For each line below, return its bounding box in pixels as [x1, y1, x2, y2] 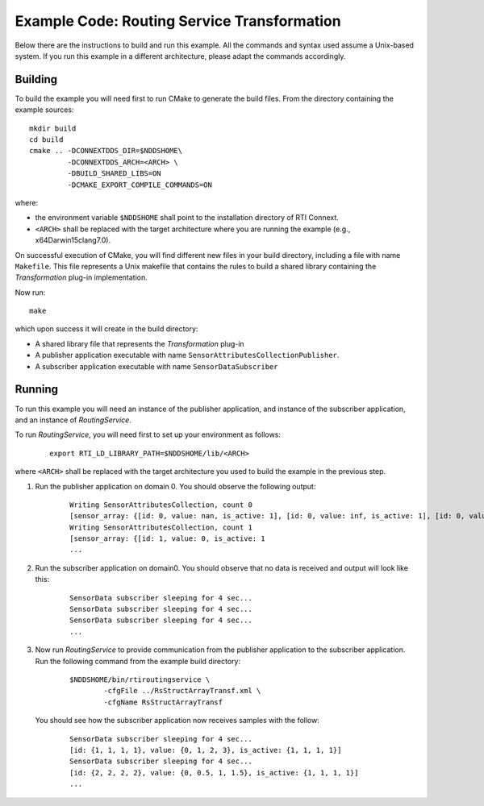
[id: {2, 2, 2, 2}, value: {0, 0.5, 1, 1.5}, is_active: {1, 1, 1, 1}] [69, 768, 359, 777]
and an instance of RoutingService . [15, 415, 132, 425]
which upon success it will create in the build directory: [15, 324, 198, 334]
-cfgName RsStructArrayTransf [103, 697, 223, 707]
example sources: [15, 105, 74, 114]
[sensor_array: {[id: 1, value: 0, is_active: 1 [69, 534, 265, 543]
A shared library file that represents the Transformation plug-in [35, 339, 245, 348]
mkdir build [29, 123, 77, 133]
